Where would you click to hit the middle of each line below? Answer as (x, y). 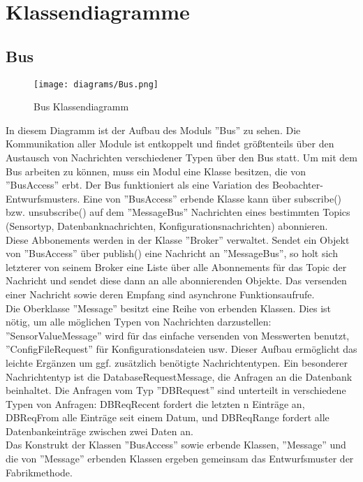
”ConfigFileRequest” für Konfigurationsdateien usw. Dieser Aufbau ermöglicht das (181, 349)
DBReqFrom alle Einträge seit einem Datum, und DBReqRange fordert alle (168, 417)
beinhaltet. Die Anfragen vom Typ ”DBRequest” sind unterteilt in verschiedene (176, 390)
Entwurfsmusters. (43, 198)
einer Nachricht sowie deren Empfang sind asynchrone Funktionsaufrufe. (160, 294)
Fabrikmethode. (39, 472)
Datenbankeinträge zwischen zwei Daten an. (99, 431)
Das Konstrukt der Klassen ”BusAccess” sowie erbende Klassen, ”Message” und (176, 445)
